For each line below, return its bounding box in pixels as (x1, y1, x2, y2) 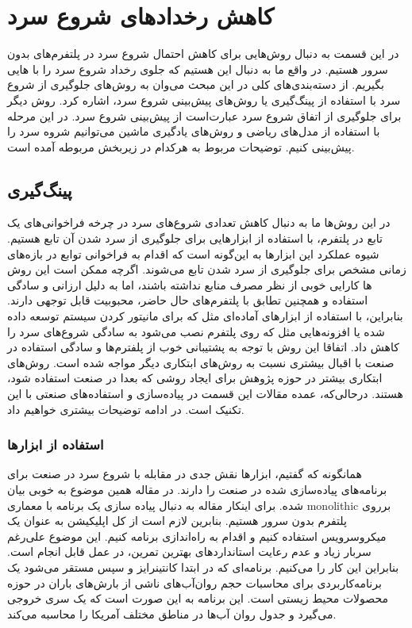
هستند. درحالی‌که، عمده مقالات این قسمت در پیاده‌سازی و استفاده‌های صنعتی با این (7, 385, 403, 402)
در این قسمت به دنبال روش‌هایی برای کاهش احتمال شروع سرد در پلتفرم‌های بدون (7, 45, 399, 62)
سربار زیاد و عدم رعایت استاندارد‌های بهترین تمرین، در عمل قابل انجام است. (7, 543, 372, 560)
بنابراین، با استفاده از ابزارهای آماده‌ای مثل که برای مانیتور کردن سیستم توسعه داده (7, 308, 403, 324)
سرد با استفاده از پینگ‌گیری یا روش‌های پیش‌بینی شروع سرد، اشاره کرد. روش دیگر (7, 91, 401, 108)
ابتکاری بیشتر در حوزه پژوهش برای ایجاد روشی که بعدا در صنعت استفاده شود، (7, 370, 383, 386)
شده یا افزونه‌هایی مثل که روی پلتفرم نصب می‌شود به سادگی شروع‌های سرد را (7, 323, 385, 339)
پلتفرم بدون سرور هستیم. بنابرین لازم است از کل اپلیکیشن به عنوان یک (7, 512, 347, 529)
